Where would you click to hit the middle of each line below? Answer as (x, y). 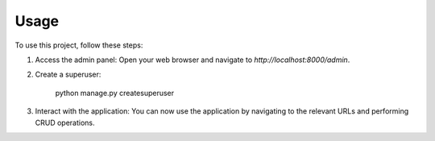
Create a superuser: (68, 75)
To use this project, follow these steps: (79, 45)
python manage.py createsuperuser (115, 93)
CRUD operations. (65, 122)
